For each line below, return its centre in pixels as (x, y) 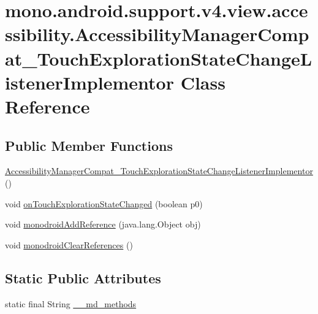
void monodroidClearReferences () (69, 244)
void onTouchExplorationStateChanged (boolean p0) (104, 203)
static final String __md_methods (71, 303)
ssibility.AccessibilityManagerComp (157, 34)
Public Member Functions (89, 145)
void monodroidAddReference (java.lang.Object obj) (103, 224)
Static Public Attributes (83, 278)
